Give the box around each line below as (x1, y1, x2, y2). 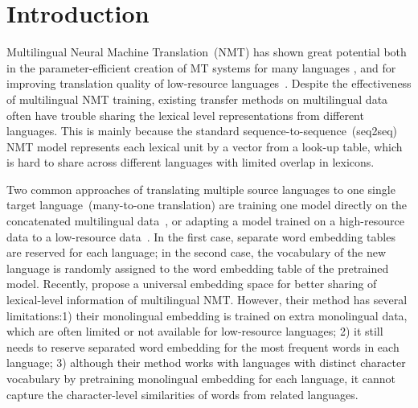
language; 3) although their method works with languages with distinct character (6, 354, 406, 371)
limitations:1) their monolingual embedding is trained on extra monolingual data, (6, 307, 408, 324)
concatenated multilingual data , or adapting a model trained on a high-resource (6, 212, 404, 229)
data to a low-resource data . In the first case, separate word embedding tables (6, 228, 395, 245)
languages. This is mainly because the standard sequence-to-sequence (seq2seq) (6, 122, 398, 139)
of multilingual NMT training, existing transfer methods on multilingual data (6, 90, 388, 107)
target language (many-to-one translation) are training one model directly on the (6, 196, 408, 213)
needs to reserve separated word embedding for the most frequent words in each (6, 338, 400, 355)
